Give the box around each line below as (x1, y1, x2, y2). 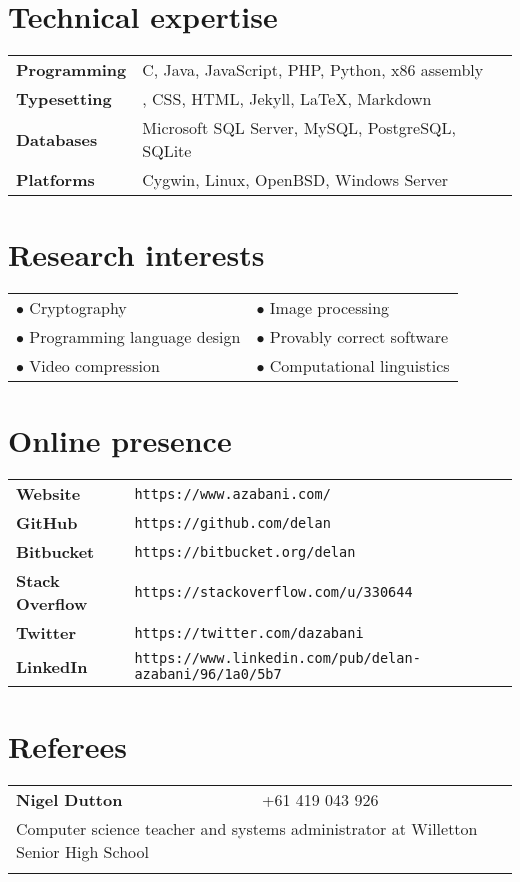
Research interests (8, 234, 265, 275)
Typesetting (16, 87, 112, 111)
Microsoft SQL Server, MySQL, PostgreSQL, (142, 116, 457, 140)
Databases (16, 127, 98, 151)
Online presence (8, 420, 232, 461)
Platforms (16, 168, 95, 192)
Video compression (29, 354, 160, 378)
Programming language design (29, 325, 241, 349)
